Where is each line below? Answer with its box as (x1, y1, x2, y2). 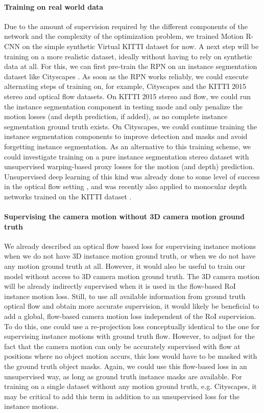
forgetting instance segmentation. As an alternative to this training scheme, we (4, 141, 251, 151)
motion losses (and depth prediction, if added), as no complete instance (4, 111, 228, 122)
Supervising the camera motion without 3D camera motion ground (4, 211, 245, 222)
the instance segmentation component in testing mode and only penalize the (4, 101, 243, 111)
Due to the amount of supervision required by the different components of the (4, 20, 248, 31)
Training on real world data (4, 1, 104, 12)
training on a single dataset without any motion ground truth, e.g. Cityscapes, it (4, 381, 257, 392)
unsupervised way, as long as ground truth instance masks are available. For (4, 371, 242, 381)
